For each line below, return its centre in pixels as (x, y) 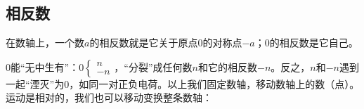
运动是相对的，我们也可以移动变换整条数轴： (109, 97)
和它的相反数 (227, 66)
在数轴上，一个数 (45, 43)
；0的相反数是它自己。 (306, 43)
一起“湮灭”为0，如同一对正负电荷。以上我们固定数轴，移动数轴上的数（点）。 (183, 83)
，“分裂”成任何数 (153, 66)
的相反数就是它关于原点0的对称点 (166, 43)
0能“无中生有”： (43, 66)
